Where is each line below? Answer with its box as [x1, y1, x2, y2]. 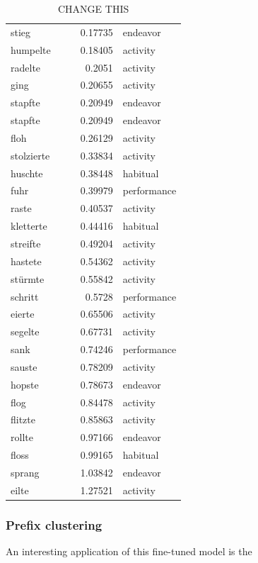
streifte [11, 235, 41, 250]
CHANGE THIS [57, 1, 129, 16]
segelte [11, 324, 40, 339]
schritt [11, 289, 39, 303]
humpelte [11, 42, 51, 57]
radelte [11, 60, 41, 74]
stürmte [11, 271, 45, 286]
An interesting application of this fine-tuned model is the [6, 544, 252, 559]
